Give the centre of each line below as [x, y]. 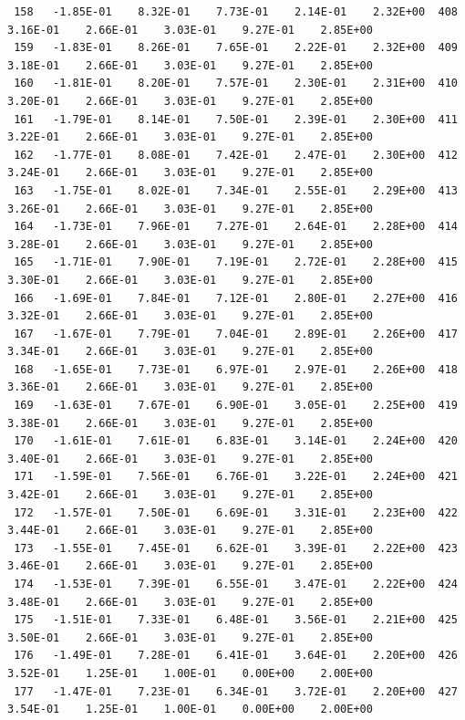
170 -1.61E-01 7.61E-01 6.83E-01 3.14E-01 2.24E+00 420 [236, 441]
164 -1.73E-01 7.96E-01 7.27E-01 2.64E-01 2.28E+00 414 [236, 227]
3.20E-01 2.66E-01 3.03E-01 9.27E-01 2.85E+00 [190, 101]
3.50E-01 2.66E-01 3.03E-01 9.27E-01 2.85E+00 [190, 637]
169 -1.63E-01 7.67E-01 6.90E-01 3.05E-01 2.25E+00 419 [236, 406]
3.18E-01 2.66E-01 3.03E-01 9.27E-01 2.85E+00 [190, 65]
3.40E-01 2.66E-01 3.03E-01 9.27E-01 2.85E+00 [190, 459]
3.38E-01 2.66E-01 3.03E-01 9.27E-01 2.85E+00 [190, 423]
